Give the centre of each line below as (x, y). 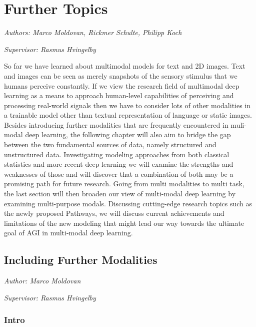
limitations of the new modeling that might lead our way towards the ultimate (124, 223)
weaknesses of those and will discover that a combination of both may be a (119, 174)
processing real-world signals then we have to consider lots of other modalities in (127, 105)
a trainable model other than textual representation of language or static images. (128, 115)
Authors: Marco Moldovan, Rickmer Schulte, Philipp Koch (93, 32)
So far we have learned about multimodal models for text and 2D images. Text (125, 66)
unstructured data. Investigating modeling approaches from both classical (117, 154)
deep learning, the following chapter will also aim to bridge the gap (128, 134)
